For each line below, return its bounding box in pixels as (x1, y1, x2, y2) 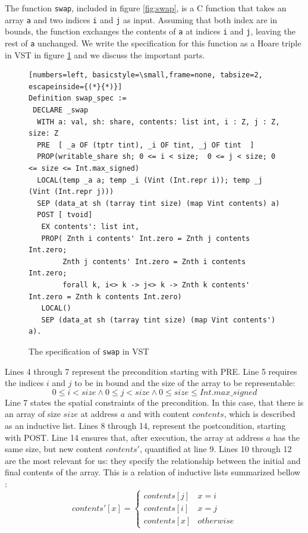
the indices (5, 377, 44, 389)
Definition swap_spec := (29, 94, 127, 103)
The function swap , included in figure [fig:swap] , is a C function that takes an (5, 2, 287, 14)
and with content (127, 407, 190, 420)
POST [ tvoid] (37, 211, 93, 220)
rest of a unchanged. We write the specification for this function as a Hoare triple (5, 36, 301, 49)
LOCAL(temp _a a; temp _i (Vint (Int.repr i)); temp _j (37, 175, 263, 184)
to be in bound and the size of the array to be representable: (74, 377, 296, 389)
